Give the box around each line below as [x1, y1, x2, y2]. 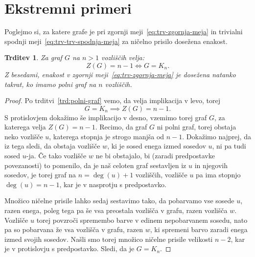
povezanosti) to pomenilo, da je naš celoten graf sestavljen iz [4, 160, 186, 170]
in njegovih [194, 160, 228, 170]
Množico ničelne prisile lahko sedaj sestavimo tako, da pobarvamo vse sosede [4, 195, 234, 206]
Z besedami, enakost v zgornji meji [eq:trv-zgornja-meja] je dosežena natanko [4, 69, 236, 79]
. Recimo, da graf [95, 122, 147, 132]
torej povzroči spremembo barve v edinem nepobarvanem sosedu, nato [36, 214, 248, 225]
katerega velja [4, 122, 46, 132]
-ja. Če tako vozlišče [26, 150, 87, 161]
